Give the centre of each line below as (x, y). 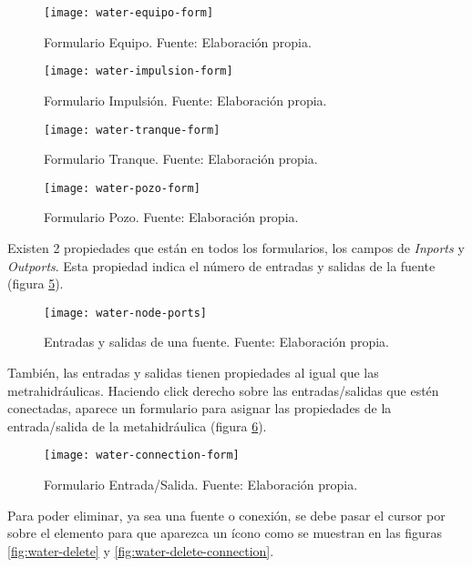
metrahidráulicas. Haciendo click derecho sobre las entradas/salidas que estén (223, 390)
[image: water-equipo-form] (129, 13)
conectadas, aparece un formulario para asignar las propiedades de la (200, 408)
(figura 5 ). (36, 283)
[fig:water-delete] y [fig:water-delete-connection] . (141, 550)
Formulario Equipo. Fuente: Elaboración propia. (178, 41)
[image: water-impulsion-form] (139, 71)
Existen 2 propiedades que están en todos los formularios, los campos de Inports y (236, 248)
